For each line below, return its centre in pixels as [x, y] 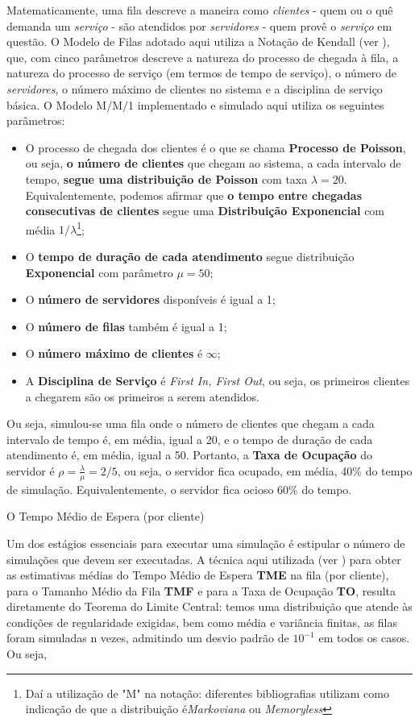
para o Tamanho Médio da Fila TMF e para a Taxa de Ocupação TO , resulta [201, 590]
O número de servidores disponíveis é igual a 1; [150, 299]
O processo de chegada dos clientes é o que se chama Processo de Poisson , [216, 147]
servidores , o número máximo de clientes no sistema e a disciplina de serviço [195, 88]
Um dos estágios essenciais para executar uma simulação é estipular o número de [206, 543]
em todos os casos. [364, 638]
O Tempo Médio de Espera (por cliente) [106, 516]
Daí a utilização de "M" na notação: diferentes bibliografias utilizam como [207, 693]
